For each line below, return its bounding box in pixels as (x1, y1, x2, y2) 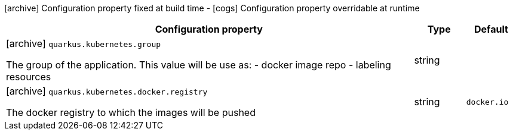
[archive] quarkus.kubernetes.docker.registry (6, 85, 208, 97)
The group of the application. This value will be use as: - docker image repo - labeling (6, 59, 391, 71)
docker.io (466, 97, 509, 106)
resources (6, 71, 51, 83)
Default (474, 23, 508, 35)
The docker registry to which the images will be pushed (6, 106, 256, 118)
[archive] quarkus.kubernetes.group (6, 37, 161, 49)
